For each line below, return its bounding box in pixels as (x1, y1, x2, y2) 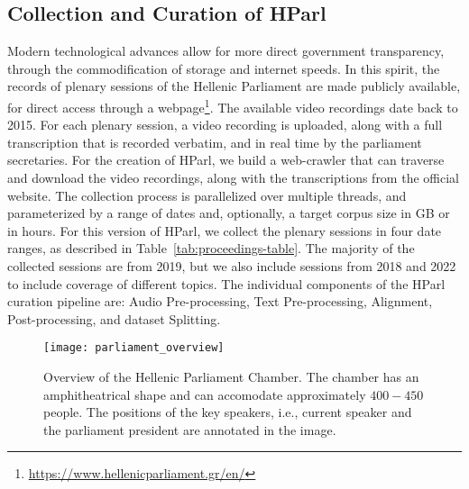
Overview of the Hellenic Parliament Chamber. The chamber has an (43, 367, 419, 386)
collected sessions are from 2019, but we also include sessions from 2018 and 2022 (7, 256, 456, 275)
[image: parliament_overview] (43, 341, 225, 355)
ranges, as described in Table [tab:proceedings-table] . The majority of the (7, 239, 415, 258)
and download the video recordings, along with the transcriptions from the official (7, 168, 459, 187)
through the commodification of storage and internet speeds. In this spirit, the (7, 59, 440, 77)
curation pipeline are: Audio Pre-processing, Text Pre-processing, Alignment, (7, 292, 433, 311)
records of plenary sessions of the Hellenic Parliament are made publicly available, (7, 77, 461, 95)
